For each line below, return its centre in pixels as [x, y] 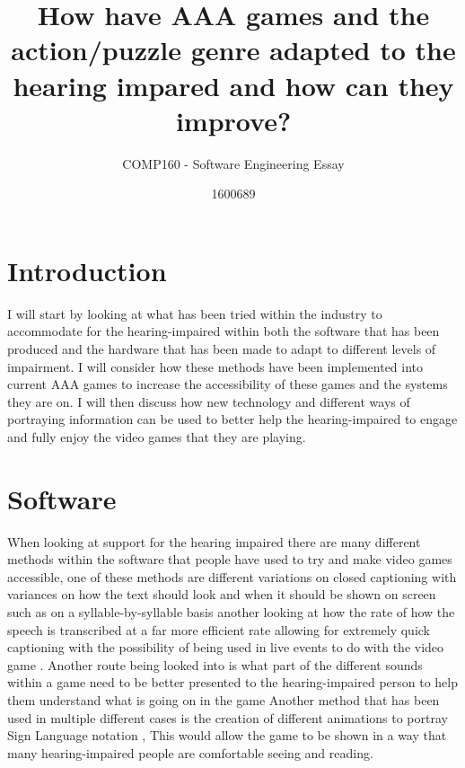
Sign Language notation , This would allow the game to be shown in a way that [227, 735]
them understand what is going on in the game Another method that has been [224, 700]
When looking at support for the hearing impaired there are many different [214, 541]
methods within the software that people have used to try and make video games [230, 559]
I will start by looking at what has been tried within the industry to [195, 313]
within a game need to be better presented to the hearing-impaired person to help [233, 682]
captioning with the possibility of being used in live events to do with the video [226, 647]
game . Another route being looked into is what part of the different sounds [215, 664]
